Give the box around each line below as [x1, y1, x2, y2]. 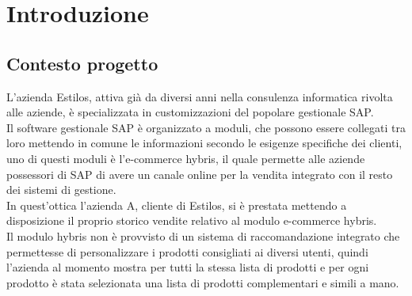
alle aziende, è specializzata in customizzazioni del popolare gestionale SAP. [6, 104, 374, 120]
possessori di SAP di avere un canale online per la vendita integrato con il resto [6, 165, 393, 182]
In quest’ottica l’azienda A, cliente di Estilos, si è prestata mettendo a [6, 196, 347, 213]
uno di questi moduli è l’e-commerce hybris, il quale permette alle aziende [6, 150, 365, 166]
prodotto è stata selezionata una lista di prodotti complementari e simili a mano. [6, 274, 399, 290]
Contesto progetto [6, 51, 158, 75]
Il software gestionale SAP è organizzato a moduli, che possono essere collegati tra [6, 119, 406, 135]
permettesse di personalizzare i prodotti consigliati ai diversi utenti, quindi [6, 243, 368, 260]
